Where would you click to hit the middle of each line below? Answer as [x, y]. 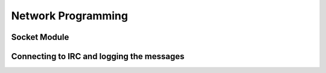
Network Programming [69, 16]
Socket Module [40, 37]
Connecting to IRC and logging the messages [98, 56]
